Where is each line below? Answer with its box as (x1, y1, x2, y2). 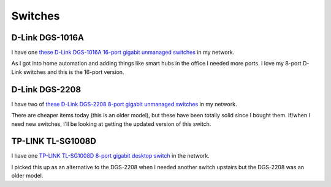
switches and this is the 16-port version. (23, 68, 124, 76)
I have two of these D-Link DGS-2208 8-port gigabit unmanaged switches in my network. (11, 100, 237, 108)
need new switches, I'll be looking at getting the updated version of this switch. (11, 120, 211, 128)
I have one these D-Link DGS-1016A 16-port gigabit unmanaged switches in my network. (11, 49, 235, 56)
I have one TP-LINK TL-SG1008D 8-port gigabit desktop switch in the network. (11, 152, 210, 159)
